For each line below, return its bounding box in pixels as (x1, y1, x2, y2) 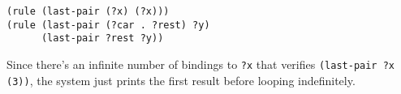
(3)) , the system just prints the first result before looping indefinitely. (6, 71, 356, 88)
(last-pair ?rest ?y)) (41, 32, 164, 45)
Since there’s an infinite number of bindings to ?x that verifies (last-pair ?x (6, 55, 395, 72)
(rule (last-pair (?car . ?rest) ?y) (6, 19, 210, 31)
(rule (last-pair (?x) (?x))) (6, 6, 170, 17)
